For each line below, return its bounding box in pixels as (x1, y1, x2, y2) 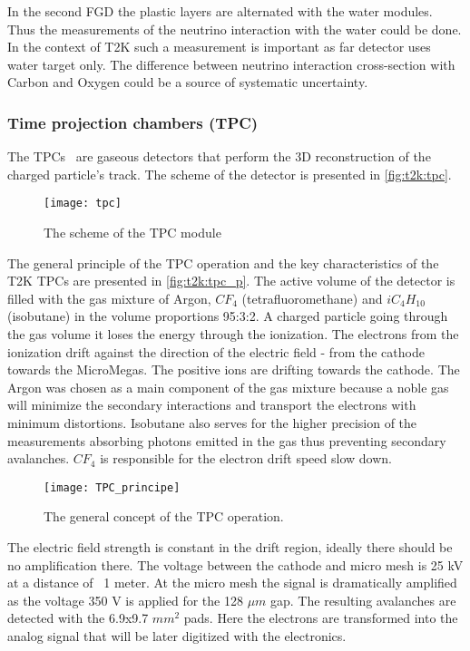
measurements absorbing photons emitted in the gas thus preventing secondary (7, 431, 446, 450)
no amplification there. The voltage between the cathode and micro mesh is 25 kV (7, 555, 464, 574)
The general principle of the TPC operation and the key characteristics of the (7, 253, 439, 272)
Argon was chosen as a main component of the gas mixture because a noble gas (7, 377, 449, 396)
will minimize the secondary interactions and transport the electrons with (7, 395, 416, 414)
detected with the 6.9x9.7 (7, 608, 149, 627)
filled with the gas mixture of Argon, (7, 288, 211, 307)
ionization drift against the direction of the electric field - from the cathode (7, 342, 425, 361)
